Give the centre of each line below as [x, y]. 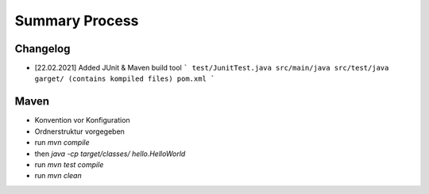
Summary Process [77, 21]
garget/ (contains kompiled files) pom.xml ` [125, 79]
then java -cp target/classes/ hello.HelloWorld [110, 154]
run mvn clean [58, 176]
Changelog [43, 49]
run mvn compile [62, 143]
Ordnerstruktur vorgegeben [79, 131]
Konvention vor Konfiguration [82, 120]
